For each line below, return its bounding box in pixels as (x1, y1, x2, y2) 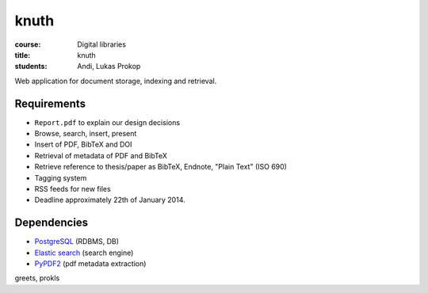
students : (14, 62, 48, 71)
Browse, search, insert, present (34, 129, 137, 139)
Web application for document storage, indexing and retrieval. (14, 76, 217, 86)
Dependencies (14, 216, 89, 230)
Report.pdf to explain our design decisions (34, 117, 181, 127)
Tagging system (34, 173, 87, 182)
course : (14, 40, 41, 49)
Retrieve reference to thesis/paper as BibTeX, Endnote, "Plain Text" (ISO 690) (34, 162, 287, 172)
